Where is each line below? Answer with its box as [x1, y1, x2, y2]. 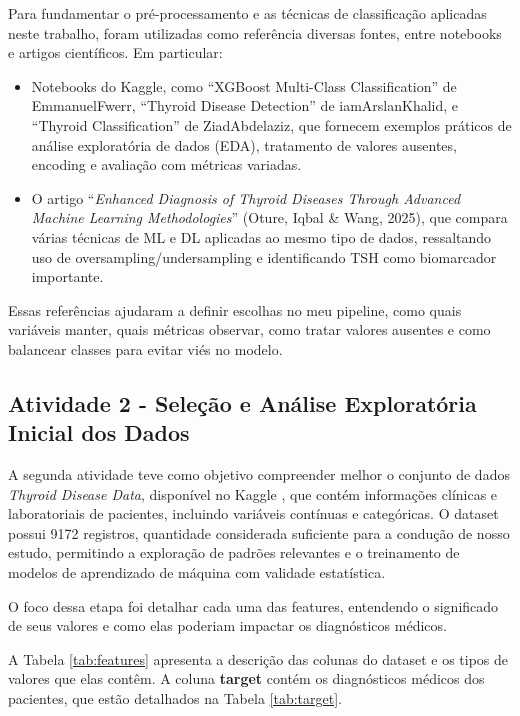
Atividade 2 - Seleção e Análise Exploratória [8, 387, 477, 418]
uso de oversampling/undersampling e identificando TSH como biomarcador [31, 246, 497, 267]
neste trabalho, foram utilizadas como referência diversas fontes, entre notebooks [8, 22, 502, 43]
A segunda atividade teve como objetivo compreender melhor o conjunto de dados [8, 464, 510, 485]
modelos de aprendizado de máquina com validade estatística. [8, 562, 386, 583]
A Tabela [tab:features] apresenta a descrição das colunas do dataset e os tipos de [8, 648, 509, 669]
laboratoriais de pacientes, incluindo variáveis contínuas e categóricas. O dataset [8, 503, 499, 524]
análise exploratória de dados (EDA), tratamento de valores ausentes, [31, 134, 457, 155]
